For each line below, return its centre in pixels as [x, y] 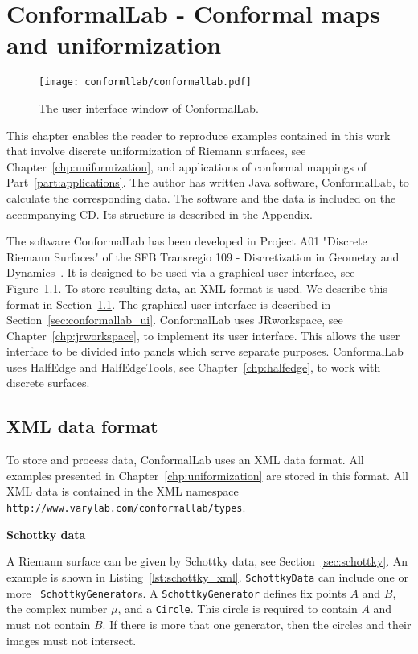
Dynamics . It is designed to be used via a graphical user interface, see [181, 272]
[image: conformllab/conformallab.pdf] [145, 82]
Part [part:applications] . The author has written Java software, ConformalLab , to [208, 182]
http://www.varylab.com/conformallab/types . [126, 507]
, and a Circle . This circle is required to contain [238, 609]
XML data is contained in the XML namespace [123, 491]
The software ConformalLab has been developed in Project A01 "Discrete [187, 241]
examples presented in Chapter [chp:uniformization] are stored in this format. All [207, 475]
